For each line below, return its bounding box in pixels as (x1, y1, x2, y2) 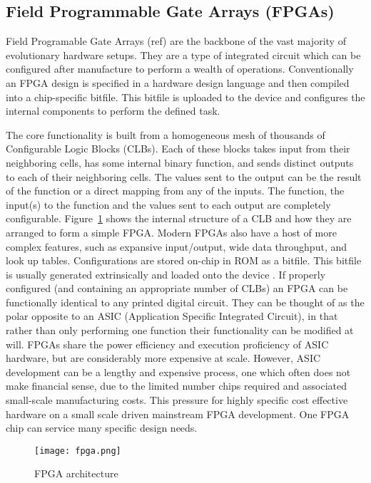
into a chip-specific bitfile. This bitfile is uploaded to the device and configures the (6, 89, 365, 104)
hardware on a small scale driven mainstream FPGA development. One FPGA (6, 406, 350, 421)
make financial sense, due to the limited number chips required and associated (6, 378, 347, 393)
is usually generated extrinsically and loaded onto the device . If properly (6, 266, 326, 281)
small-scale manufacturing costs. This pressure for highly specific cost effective (6, 393, 348, 407)
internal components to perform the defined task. (6, 103, 220, 118)
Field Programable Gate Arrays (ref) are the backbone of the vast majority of (6, 33, 346, 48)
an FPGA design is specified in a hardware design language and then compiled (6, 75, 350, 90)
